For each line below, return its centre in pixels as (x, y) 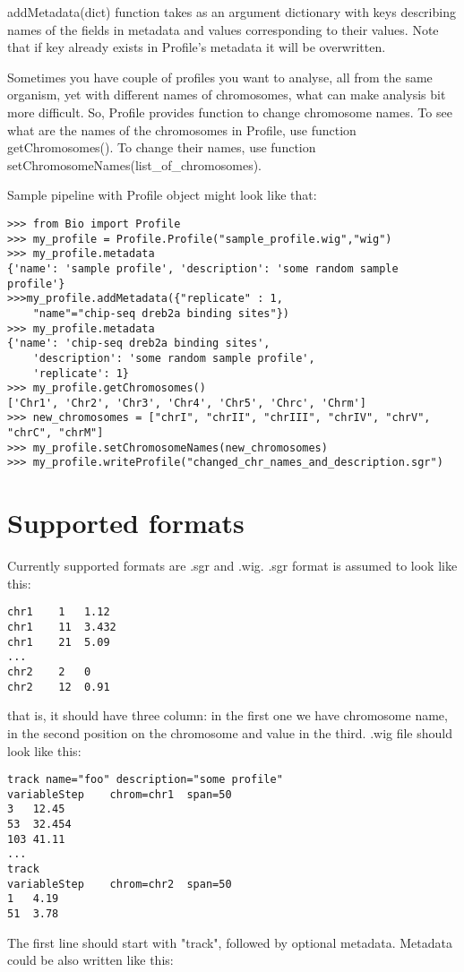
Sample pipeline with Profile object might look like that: (162, 195)
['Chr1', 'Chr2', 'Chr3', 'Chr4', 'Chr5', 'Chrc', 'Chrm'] (187, 403)
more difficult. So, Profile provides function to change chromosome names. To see (230, 112)
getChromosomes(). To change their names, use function (162, 147)
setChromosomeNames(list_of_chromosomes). (134, 164)
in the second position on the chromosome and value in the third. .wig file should (230, 732)
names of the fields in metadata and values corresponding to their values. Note (223, 29)
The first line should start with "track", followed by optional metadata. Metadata (230, 942)
